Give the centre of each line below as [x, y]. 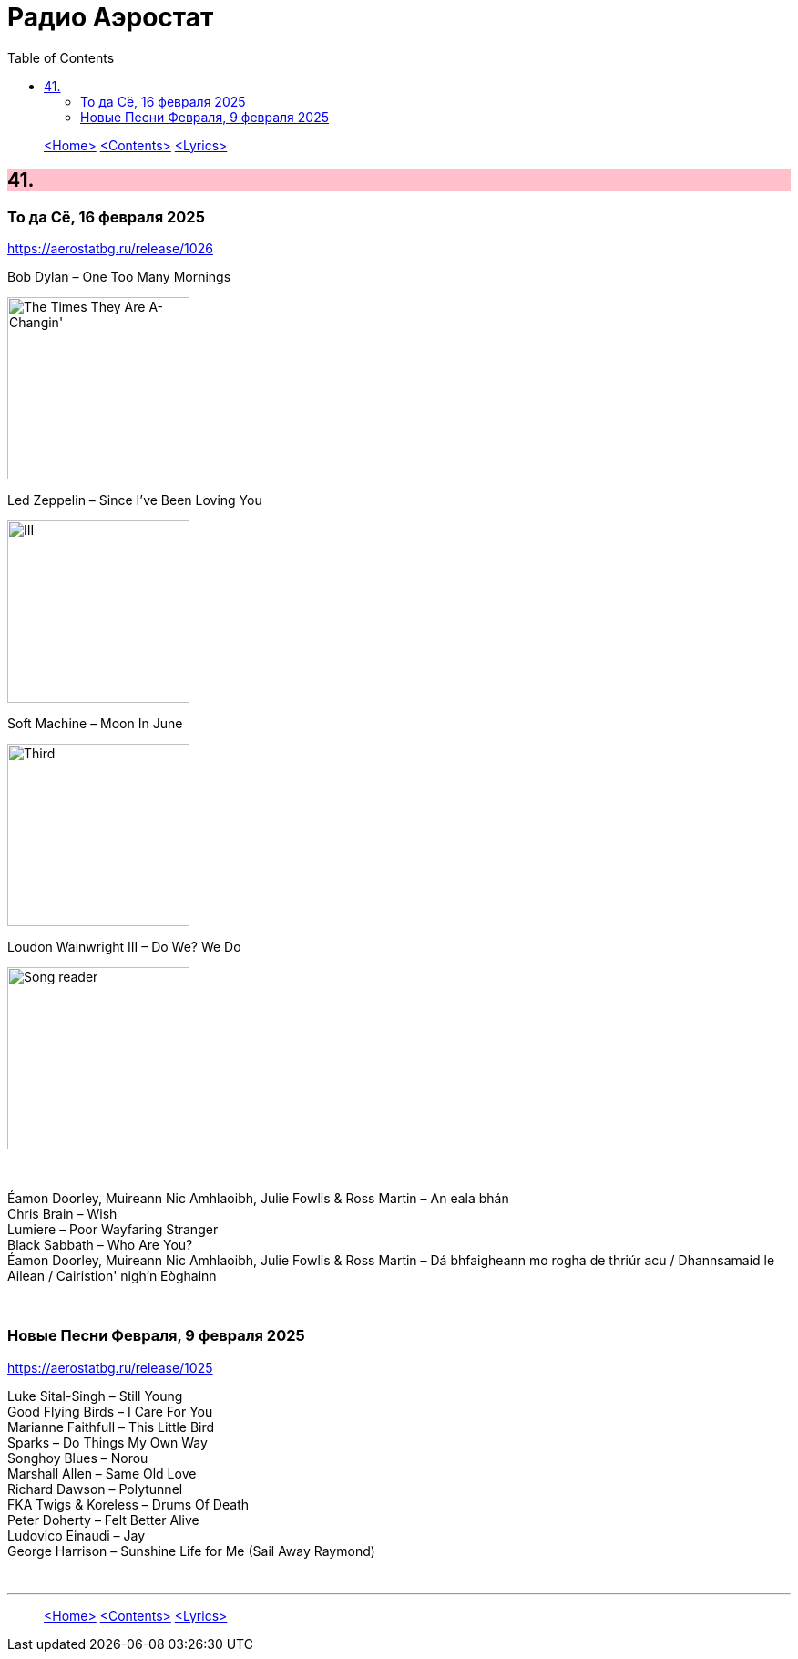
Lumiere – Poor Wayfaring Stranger [113, 1229]
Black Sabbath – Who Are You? [100, 1244]
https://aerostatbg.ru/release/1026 [110, 248]
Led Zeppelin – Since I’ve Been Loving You [135, 500]
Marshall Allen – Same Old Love [102, 1473]
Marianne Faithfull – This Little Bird [111, 1427]
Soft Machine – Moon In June [95, 723]
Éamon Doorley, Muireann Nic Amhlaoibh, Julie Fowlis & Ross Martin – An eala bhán [258, 1198]
